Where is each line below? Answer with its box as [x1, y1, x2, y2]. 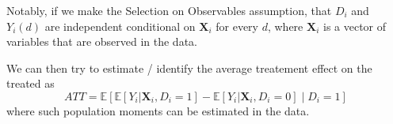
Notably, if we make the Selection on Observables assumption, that [6, 2, 332, 18]
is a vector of [322, 17, 387, 34]
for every [216, 17, 259, 34]
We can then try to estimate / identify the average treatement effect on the [6, 59, 372, 76]
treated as [6, 75, 55, 92]
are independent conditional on [44, 17, 196, 34]
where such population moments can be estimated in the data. [6, 102, 310, 118]
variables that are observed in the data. [6, 33, 197, 50]
